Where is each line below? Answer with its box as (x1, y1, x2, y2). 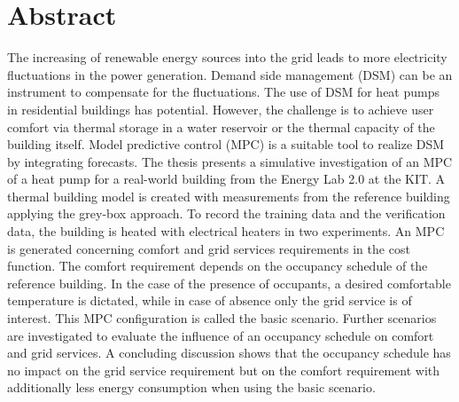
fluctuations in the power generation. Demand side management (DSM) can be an (7, 65, 453, 83)
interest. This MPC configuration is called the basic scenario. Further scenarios (7, 309, 437, 327)
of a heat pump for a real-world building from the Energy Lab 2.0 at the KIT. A (7, 169, 446, 188)
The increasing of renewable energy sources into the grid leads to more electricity (7, 48, 447, 67)
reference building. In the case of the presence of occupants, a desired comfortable (7, 273, 451, 292)
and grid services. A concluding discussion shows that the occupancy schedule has (7, 343, 451, 362)
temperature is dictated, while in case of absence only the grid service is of (7, 291, 412, 310)
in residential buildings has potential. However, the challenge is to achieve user (7, 99, 434, 118)
